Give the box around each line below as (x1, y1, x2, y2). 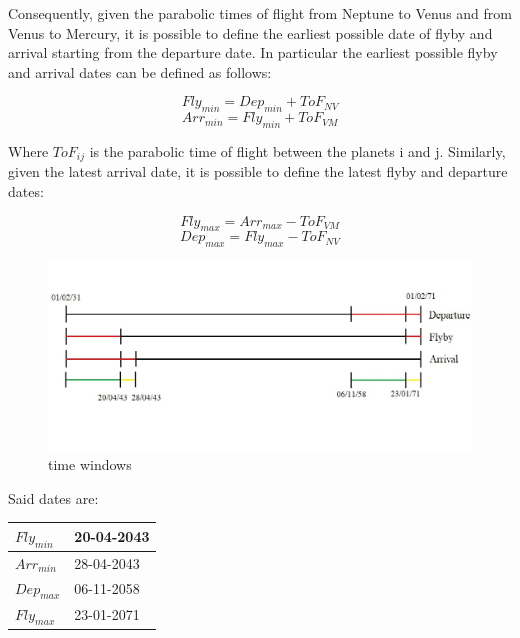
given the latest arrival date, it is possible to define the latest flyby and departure (8, 161, 508, 182)
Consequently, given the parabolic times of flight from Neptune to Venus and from (8, 3, 512, 23)
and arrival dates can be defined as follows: (8, 61, 272, 82)
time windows (48, 454, 132, 475)
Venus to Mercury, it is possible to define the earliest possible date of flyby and (8, 22, 493, 43)
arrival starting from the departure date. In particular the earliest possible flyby (8, 42, 498, 63)
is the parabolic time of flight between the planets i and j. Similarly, (89, 140, 506, 161)
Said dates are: (8, 487, 99, 508)
